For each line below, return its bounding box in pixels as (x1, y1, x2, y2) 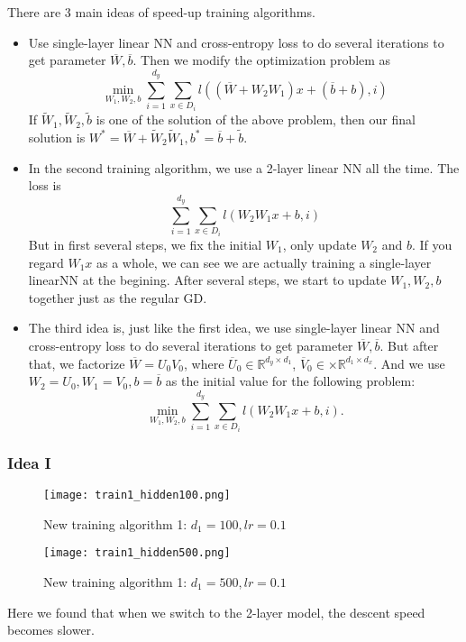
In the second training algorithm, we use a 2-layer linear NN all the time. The (28, 158, 460, 177)
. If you (411, 234, 452, 253)
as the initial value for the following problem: (165, 371, 416, 390)
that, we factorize (28, 353, 125, 372)
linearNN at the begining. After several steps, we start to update (28, 271, 387, 289)
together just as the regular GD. (28, 288, 207, 307)
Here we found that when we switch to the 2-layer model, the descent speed (7, 602, 425, 621)
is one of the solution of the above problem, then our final (96, 110, 416, 129)
